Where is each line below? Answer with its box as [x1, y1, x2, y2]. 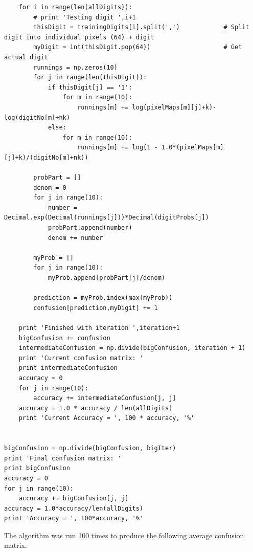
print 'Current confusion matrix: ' [18, 354, 144, 362]
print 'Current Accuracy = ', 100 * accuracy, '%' [18, 414, 195, 422]
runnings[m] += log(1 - [77, 144, 158, 151]
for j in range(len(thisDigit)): [33, 74, 147, 81]
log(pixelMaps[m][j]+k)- [132, 103, 217, 111]
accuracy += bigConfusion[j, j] [18, 495, 129, 502]
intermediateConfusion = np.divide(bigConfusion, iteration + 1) [18, 344, 246, 352]
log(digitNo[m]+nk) [4, 114, 70, 121]
